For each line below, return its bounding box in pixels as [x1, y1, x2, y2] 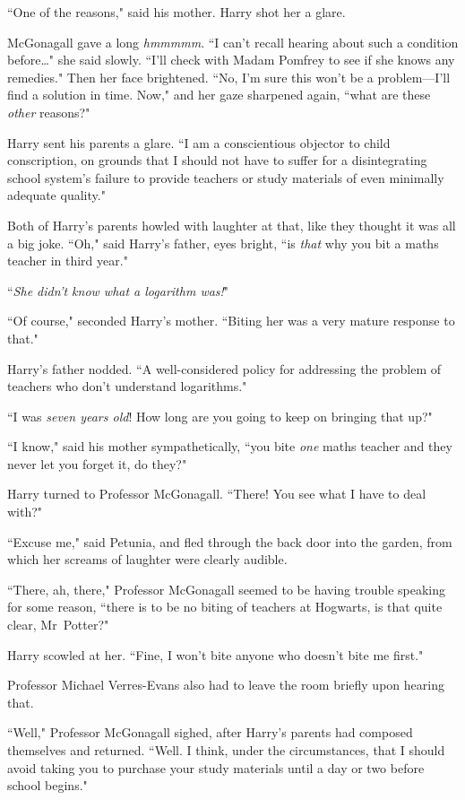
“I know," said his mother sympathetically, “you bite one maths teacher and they [7, 437, 452, 456]
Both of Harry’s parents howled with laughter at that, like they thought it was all [7, 215, 456, 234]
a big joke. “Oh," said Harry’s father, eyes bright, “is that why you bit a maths [7, 233, 439, 252]
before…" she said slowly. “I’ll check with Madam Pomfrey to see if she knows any [7, 50, 455, 69]
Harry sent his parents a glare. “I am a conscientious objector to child [7, 133, 391, 152]
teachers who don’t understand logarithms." [7, 377, 247, 396]
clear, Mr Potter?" [7, 615, 109, 634]
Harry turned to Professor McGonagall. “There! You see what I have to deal [7, 484, 426, 503]
